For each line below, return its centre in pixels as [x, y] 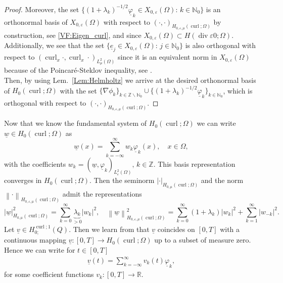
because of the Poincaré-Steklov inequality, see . [78, 70]
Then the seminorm [124, 180]
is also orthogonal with [221, 45]
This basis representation [197, 163]
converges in [23, 180]
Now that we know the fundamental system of [76, 123]
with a [230, 229]
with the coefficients [35, 163]
